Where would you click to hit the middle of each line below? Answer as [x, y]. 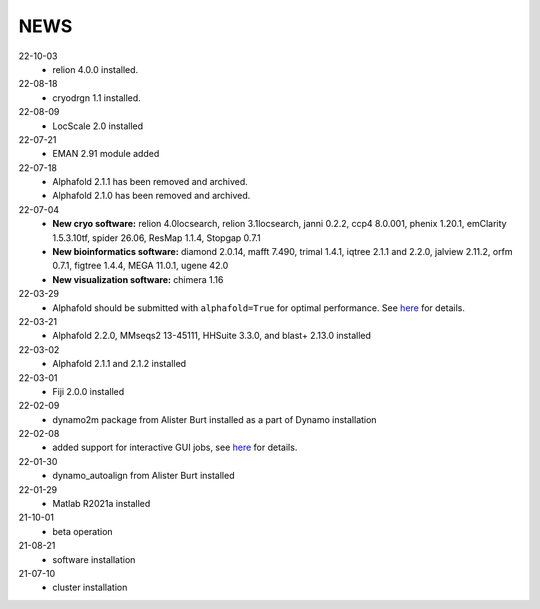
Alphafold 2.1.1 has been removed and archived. [150, 182]
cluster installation [90, 587]
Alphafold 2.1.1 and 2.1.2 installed [119, 364]
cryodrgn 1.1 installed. [97, 97]
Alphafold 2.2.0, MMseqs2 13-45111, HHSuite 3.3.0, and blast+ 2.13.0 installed [212, 336]
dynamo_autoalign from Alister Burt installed [143, 476]
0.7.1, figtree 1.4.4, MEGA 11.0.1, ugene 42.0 [140, 266]
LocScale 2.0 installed [98, 126]
